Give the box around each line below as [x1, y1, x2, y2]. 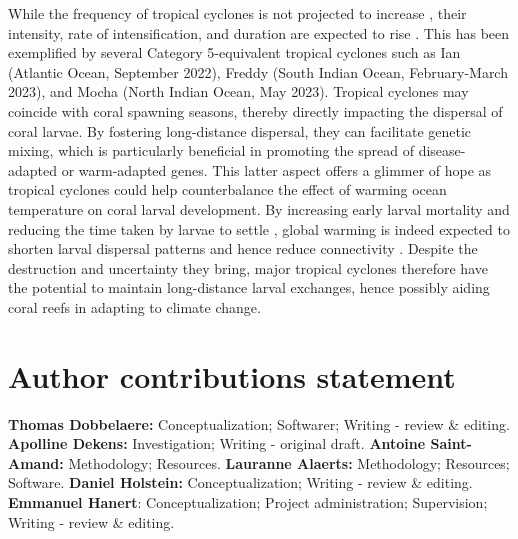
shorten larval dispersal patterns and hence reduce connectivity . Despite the [8, 238, 478, 259]
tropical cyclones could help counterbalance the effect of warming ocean [8, 179, 447, 200]
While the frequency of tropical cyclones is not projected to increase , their [8, 3, 467, 23]
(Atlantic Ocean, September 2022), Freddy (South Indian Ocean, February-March [8, 61, 508, 82]
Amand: [8, 452, 64, 473]
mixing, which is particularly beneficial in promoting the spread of [8, 140, 414, 161]
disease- [418, 140, 466, 161]
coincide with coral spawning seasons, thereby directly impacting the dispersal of [8, 100, 503, 121]
